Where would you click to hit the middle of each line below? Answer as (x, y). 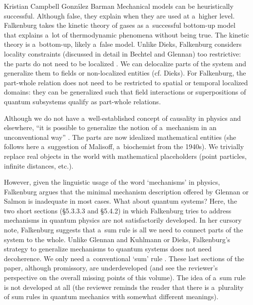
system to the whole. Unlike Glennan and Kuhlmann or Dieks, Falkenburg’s (117, 239)
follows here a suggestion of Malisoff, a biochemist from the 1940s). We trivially (124, 146)
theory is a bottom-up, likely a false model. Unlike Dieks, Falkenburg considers (123, 44)
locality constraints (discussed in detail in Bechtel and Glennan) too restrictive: (123, 53)
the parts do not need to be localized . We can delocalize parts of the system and (125, 63)
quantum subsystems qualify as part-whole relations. (82, 101)
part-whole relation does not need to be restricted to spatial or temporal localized (126, 82)
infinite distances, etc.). (39, 165)
